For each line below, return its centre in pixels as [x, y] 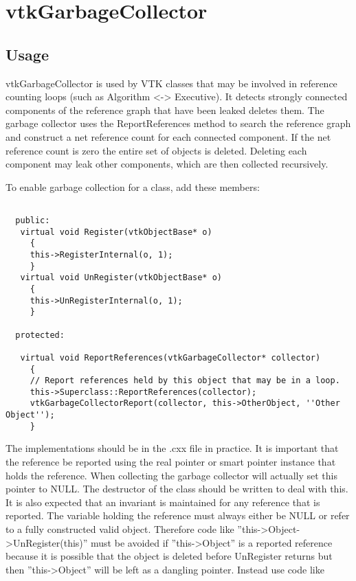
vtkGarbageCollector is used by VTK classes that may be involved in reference [171, 83]
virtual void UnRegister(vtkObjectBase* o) [121, 278]
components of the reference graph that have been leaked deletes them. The [165, 110]
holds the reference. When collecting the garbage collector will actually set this [171, 475]
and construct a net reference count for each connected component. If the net [168, 136]
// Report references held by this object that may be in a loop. [185, 381]
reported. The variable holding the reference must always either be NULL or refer [178, 515]
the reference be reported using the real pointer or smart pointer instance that [171, 462]
